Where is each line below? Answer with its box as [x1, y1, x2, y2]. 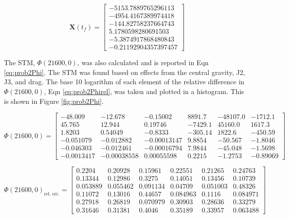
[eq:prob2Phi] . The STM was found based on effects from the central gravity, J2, [4, 67, 245, 77]
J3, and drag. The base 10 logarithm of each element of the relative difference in [4, 76, 245, 87]
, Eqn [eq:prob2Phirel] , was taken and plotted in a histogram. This [44, 86, 244, 96]
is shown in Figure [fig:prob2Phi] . [4, 96, 104, 106]
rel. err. [44, 191, 60, 196]
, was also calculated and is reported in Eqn [77, 57, 209, 68]
